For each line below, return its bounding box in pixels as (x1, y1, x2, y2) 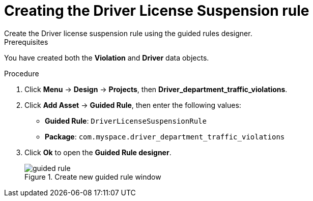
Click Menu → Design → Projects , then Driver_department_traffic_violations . (24, 84, 288, 94)
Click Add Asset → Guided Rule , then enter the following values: (24, 100, 241, 109)
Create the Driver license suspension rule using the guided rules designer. (4, 28, 252, 38)
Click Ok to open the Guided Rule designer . (24, 148, 172, 157)
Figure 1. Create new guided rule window (24, 172, 161, 181)
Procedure (4, 69, 39, 78)
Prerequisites (4, 37, 48, 46)
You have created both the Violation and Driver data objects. (4, 53, 209, 62)
